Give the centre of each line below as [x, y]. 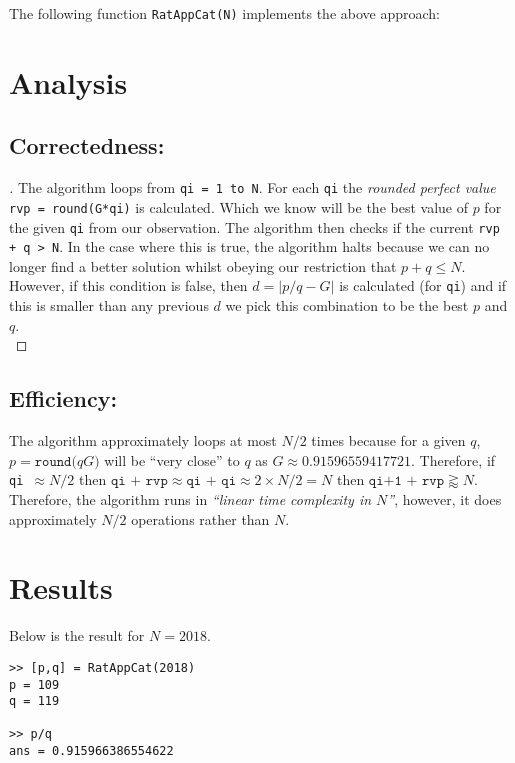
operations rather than [200, 518]
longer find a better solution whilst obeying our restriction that [203, 265]
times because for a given [388, 440]
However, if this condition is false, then [128, 285]
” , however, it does [444, 498]
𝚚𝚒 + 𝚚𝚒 [211, 481]
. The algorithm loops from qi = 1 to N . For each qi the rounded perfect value [252, 187]
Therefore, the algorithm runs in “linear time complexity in [190, 498]
